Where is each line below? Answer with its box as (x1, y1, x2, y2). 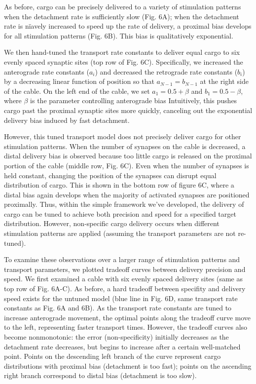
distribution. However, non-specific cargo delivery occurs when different (4, 218, 219, 229)
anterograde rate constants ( (4, 66, 89, 77)
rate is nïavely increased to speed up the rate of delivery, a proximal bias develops (4, 21, 252, 31)
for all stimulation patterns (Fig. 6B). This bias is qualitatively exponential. (4, 30, 233, 40)
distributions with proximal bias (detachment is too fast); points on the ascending (4, 360, 252, 371)
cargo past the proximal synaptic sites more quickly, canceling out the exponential (4, 105, 253, 115)
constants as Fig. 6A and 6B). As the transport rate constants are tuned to (4, 303, 232, 313)
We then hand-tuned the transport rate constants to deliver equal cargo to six (4, 47, 240, 57)
